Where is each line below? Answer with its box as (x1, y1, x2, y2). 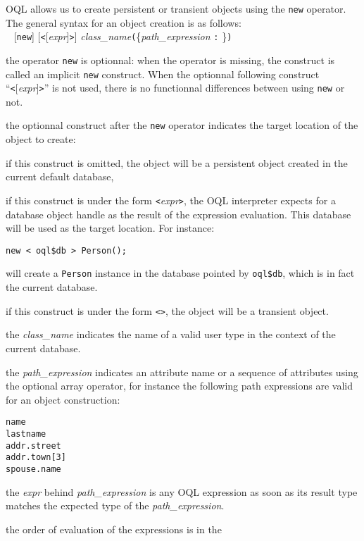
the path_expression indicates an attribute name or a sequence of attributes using (6, 364, 358, 379)
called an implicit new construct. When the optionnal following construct (6, 66, 320, 81)
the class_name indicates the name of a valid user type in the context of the (6, 327, 336, 342)
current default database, (6, 169, 114, 184)
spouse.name (6, 464, 61, 474)
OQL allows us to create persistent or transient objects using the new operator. (6, 1, 346, 15)
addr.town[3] (6, 452, 66, 463)
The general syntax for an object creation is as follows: (6, 15, 241, 30)
